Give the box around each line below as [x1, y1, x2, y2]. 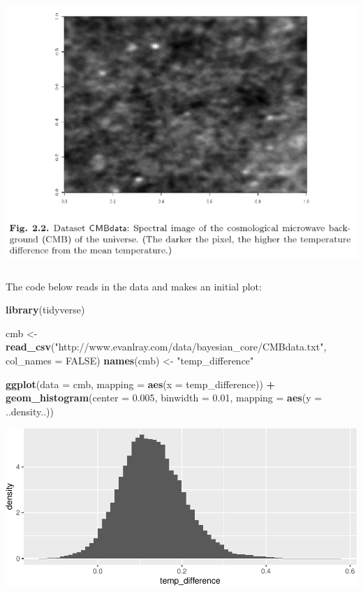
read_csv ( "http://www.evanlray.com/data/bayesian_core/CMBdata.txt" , [6, 339, 327, 354]
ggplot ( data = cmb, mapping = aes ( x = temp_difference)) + [6, 376, 276, 391]
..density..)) [6, 404, 54, 418]
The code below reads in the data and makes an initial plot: [6, 279, 262, 293]
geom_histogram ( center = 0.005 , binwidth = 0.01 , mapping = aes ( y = [6, 390, 323, 405]
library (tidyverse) [6, 302, 85, 317]
